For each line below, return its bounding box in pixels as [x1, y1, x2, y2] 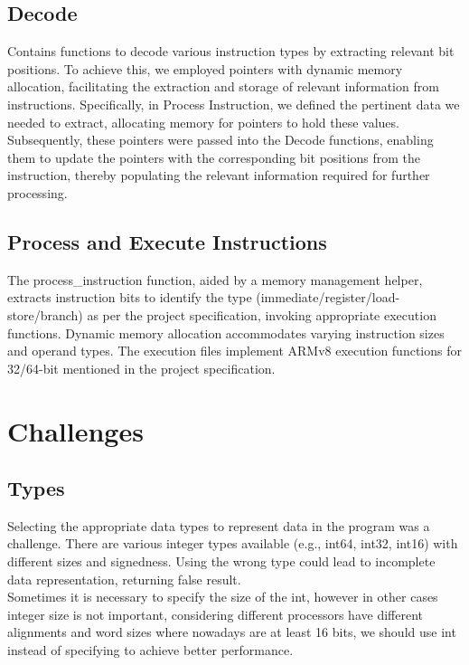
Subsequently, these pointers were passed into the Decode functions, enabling [7, 130, 434, 149]
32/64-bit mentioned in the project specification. [7, 358, 276, 377]
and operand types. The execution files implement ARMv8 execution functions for [7, 341, 462, 360]
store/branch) [7, 305, 83, 324]
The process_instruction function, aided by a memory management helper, [7, 270, 423, 289]
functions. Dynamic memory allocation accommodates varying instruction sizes [7, 323, 445, 342]
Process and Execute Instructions [7, 227, 327, 255]
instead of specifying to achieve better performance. [7, 641, 294, 660]
